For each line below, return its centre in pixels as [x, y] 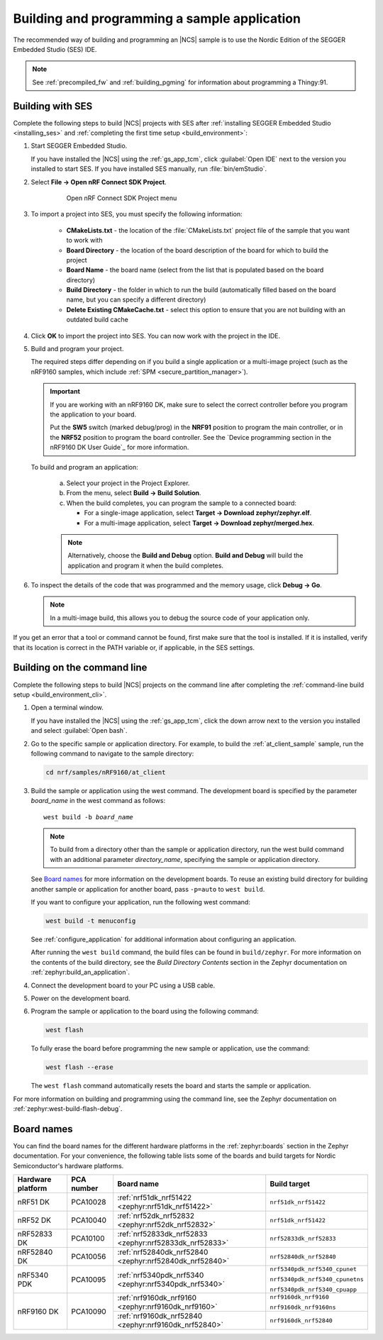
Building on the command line [80, 668]
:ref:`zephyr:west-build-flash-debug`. [68, 1109]
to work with [84, 240]
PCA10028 [89, 1202]
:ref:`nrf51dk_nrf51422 [154, 1197]
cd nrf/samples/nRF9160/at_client [106, 772]
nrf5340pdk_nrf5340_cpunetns [317, 1279]
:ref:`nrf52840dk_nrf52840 [163, 1252]
